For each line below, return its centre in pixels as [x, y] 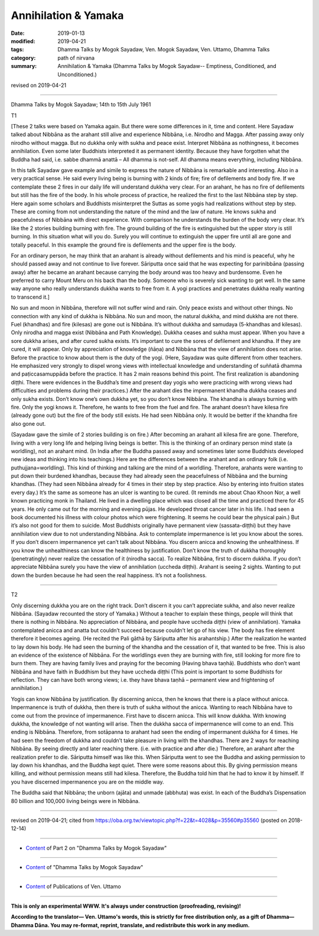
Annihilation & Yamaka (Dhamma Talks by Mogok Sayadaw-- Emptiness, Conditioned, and [167, 66]
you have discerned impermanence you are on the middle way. [88, 782]
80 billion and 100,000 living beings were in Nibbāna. [75, 801]
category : [23, 58]
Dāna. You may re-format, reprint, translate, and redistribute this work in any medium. [142, 925]
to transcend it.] [30, 297]
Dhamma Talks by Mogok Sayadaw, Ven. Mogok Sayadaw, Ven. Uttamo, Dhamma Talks [164, 50]
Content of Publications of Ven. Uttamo [73, 886]
